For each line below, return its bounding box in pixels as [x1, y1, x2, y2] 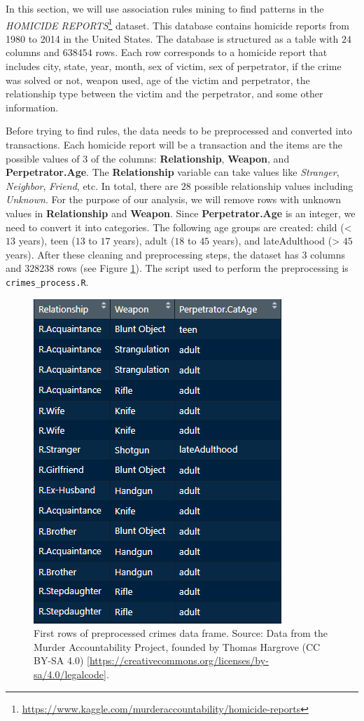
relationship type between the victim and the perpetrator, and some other [6, 86, 323, 101]
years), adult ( [113, 233, 175, 248]
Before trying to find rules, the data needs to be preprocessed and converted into [6, 123, 353, 138]
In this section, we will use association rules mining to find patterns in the [6, 1, 324, 15]
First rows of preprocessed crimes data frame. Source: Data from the [34, 626, 328, 640]
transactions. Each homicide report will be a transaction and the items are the [6, 137, 342, 151]
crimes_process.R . [6, 274, 89, 289]
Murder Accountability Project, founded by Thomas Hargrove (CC [34, 639, 321, 654]
